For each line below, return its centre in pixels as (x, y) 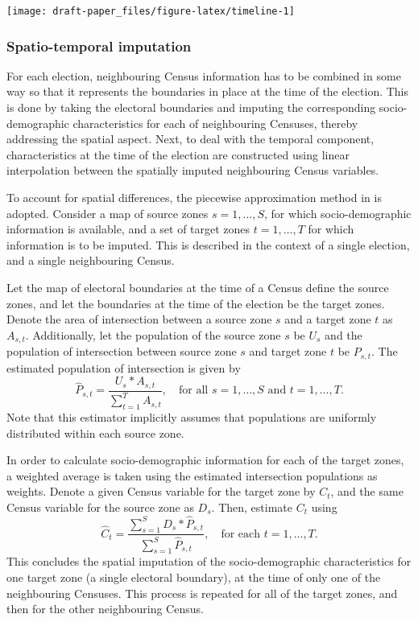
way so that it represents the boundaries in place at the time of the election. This (208, 91)
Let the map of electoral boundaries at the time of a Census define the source (198, 287)
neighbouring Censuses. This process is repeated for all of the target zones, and (202, 593)
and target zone (288, 351)
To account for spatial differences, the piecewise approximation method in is (194, 198)
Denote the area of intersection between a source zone (139, 319)
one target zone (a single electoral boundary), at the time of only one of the (194, 577)
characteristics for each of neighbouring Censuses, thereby (215, 123)
